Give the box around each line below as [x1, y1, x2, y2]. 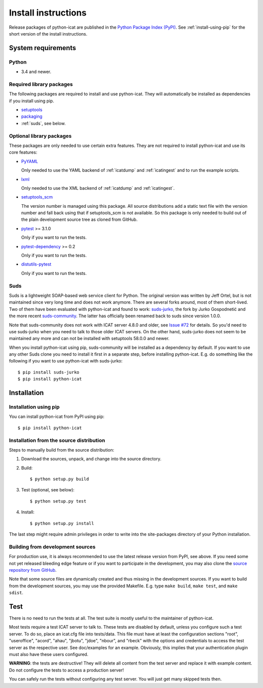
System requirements [9, 44, 76, 52]
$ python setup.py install [30, 521, 94, 526]
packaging [21, 113, 42, 119]
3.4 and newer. [21, 69, 51, 75]
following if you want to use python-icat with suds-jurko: [9, 358, 123, 364]
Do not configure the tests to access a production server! [9, 667, 124, 673]
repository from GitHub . [9, 567, 57, 573]
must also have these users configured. [9, 652, 89, 657]
